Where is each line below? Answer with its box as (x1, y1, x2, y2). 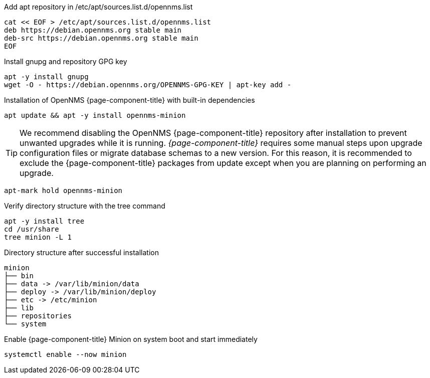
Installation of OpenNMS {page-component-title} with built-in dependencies (4, 96, 255, 104)
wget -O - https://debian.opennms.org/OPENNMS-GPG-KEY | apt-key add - (4, 81, 292, 89)
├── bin (4, 272, 34, 280)
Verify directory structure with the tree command (4, 202, 165, 210)
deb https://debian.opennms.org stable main (4, 26, 182, 34)
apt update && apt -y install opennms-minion (4, 111, 186, 119)
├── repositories (4, 312, 72, 320)
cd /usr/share (4, 225, 59, 233)
